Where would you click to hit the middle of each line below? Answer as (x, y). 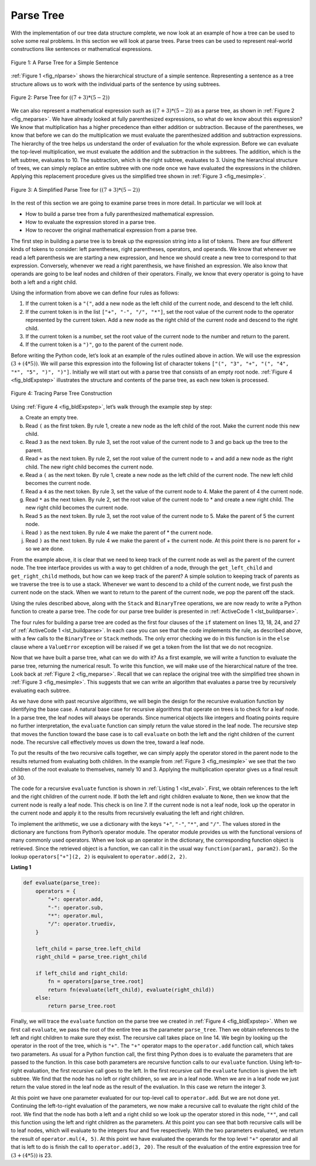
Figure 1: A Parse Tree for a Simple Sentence (65, 62)
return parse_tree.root (82, 1006)
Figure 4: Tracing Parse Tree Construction (61, 394)
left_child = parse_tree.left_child (88, 948)
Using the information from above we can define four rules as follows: (95, 293)
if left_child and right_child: (82, 973)
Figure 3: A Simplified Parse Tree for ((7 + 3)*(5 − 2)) (75, 189)
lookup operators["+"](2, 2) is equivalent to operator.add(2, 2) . (99, 857)
